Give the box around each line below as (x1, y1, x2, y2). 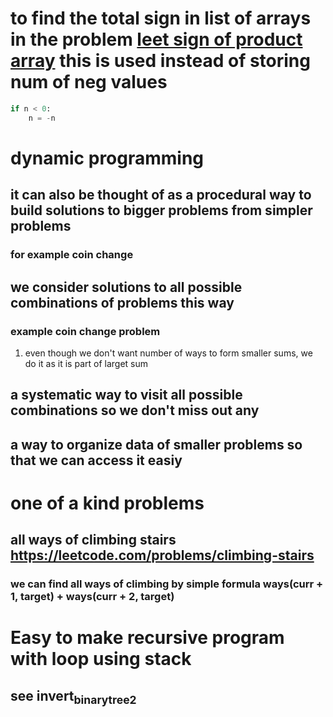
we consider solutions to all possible (10, 278, 243, 296)
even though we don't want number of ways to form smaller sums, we (24, 347, 313, 359)
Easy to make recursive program (10, 627, 285, 649)
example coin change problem (10, 324, 161, 338)
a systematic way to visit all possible (10, 387, 243, 404)
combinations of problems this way (10, 294, 235, 311)
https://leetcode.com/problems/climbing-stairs (10, 547, 315, 564)
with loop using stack (10, 648, 192, 671)
